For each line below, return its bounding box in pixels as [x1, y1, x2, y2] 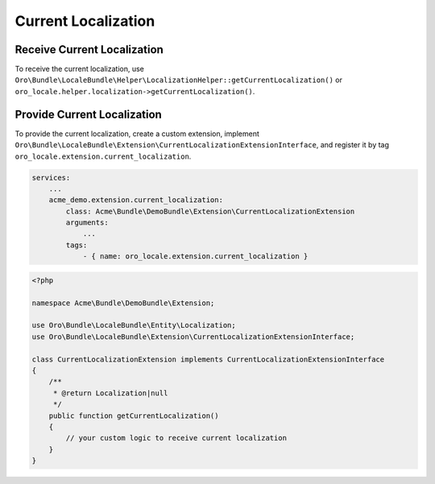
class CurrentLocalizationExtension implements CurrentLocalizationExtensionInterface [31, 354, 385, 364]
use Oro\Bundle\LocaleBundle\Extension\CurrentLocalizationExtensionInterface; [31, 332, 355, 341]
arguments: [65, 218, 109, 227]
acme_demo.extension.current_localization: [48, 196, 223, 205]
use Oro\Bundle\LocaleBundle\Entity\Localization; [31, 321, 237, 330]
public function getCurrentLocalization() [48, 411, 219, 420]
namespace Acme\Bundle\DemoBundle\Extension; [31, 298, 215, 308]
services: [31, 173, 71, 182]
